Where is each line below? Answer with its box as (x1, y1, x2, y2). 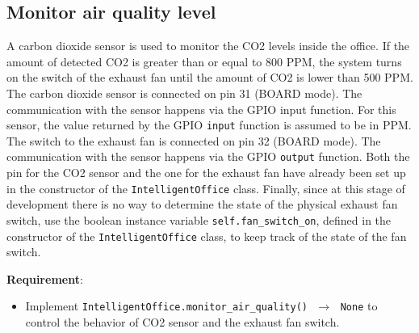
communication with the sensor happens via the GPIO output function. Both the (6, 148, 410, 165)
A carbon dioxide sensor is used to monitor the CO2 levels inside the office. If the (6, 37, 410, 54)
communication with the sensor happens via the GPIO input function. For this (6, 100, 396, 117)
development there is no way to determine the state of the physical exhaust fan (6, 196, 398, 213)
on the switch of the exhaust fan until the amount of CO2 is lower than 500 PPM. (6, 69, 413, 86)
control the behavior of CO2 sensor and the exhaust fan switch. (25, 314, 340, 331)
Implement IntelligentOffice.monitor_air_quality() (25, 297, 308, 314)
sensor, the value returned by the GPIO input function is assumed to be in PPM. (6, 116, 412, 133)
